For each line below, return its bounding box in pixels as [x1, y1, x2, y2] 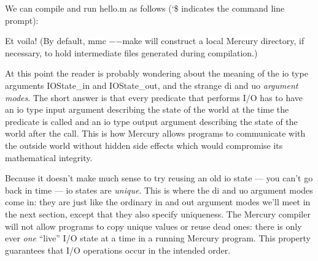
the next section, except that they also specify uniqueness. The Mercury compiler [5, 207, 311, 220]
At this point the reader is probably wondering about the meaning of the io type [5, 67, 308, 80]
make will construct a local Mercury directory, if [122, 34, 304, 47]
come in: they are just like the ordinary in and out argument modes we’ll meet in [5, 195, 311, 208]
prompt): [5, 13, 39, 26]
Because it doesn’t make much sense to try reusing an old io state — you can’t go [5, 172, 313, 184]
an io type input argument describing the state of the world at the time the [5, 103, 289, 116]
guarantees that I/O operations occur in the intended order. [5, 243, 231, 256]
